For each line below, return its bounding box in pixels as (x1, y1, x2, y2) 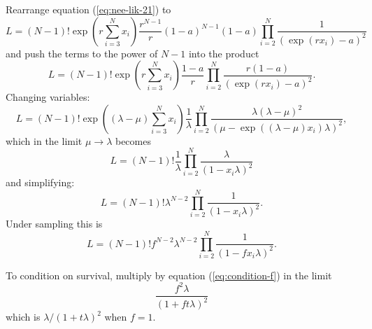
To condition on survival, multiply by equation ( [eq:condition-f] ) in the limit (6, 267, 332, 282)
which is (6, 309, 41, 324)
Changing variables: (6, 90, 90, 104)
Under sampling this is (6, 216, 103, 231)
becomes (115, 133, 151, 148)
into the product (188, 45, 259, 60)
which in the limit (6, 133, 83, 148)
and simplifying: (6, 175, 75, 190)
